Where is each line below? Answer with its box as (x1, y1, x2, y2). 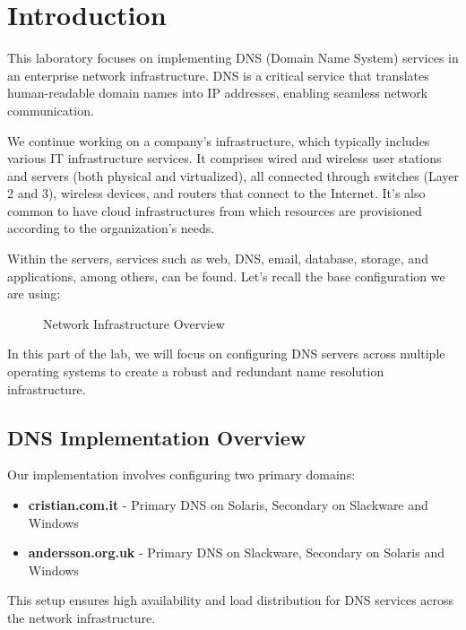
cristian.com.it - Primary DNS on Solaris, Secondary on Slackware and (28, 496, 428, 514)
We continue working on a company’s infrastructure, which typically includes (7, 131, 430, 150)
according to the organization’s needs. (7, 219, 215, 237)
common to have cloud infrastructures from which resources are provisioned (7, 201, 422, 220)
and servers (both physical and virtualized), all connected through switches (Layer (7, 166, 460, 185)
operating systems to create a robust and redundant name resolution (7, 362, 384, 381)
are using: (7, 284, 61, 303)
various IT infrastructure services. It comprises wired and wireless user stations (7, 149, 442, 168)
